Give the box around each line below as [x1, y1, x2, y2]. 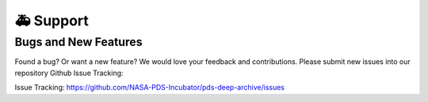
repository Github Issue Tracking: [14, 68, 124, 77]
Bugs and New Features [14, 35, 143, 49]
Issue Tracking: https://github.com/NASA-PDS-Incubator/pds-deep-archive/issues [14, 83, 285, 93]
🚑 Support [14, 12, 89, 29]
